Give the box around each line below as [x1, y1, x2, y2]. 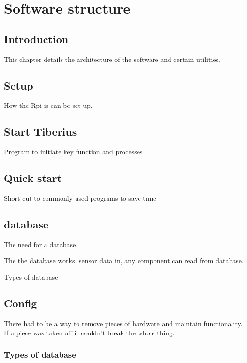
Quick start [4, 170, 62, 185]
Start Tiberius [4, 124, 77, 139]
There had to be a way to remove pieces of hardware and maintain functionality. [4, 318, 243, 328]
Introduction [4, 31, 69, 46]
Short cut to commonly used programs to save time [4, 193, 156, 203]
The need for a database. [4, 239, 78, 249]
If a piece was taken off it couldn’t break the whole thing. [4, 328, 175, 338]
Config [4, 295, 37, 310]
